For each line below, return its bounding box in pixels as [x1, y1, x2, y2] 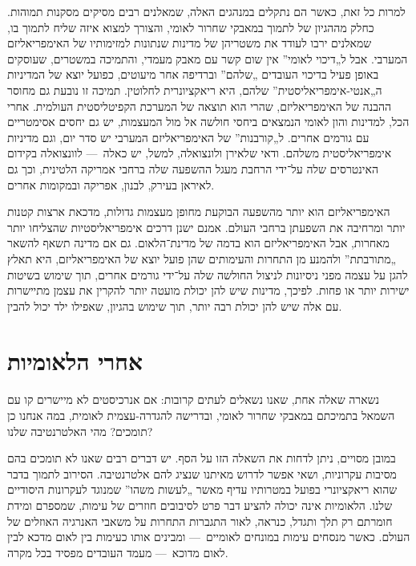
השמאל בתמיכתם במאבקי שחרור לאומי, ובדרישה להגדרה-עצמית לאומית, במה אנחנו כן [7, 407, 395, 423]
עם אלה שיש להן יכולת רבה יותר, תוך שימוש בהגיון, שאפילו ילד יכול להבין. [7, 297, 342, 314]
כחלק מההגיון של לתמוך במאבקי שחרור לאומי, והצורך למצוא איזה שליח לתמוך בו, [7, 18, 374, 35]
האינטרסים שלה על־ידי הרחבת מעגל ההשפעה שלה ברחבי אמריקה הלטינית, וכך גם [7, 160, 378, 177]
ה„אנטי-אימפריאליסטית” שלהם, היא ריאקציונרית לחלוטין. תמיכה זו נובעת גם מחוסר [7, 81, 382, 98]
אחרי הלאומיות [7, 344, 143, 377]
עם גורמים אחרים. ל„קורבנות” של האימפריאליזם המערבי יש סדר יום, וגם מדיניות [7, 128, 370, 145]
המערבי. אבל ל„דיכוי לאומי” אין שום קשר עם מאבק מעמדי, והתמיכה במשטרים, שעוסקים [7, 50, 408, 67]
